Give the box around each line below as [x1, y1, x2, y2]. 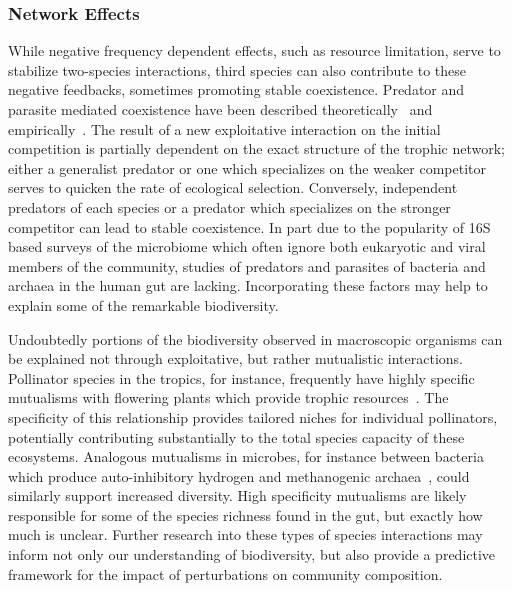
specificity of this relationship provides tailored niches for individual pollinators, [8, 406, 498, 427]
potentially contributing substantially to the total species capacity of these [8, 426, 465, 447]
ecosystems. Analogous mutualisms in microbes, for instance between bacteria [8, 446, 484, 467]
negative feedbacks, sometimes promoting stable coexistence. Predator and [8, 79, 465, 100]
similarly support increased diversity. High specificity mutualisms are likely [8, 485, 467, 506]
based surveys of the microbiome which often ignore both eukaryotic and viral [8, 236, 486, 257]
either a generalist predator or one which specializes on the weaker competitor [8, 157, 487, 178]
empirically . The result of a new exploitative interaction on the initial [8, 118, 441, 139]
